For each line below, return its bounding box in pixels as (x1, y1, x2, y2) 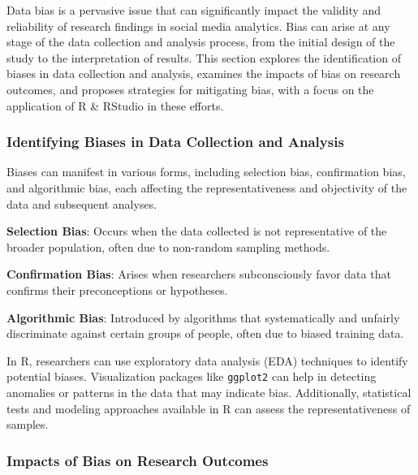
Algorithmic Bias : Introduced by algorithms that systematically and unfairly (6, 309, 400, 326)
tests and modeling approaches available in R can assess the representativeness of (6, 399, 411, 417)
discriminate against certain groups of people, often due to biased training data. (6, 325, 404, 342)
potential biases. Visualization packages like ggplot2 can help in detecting (6, 368, 377, 385)
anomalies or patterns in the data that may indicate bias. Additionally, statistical (6, 383, 412, 400)
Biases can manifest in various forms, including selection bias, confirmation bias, (6, 163, 406, 180)
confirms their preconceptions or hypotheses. (6, 281, 228, 298)
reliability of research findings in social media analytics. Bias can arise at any (6, 17, 390, 34)
